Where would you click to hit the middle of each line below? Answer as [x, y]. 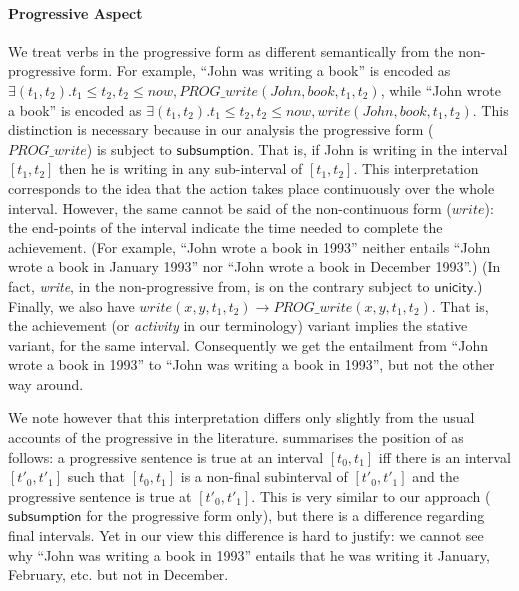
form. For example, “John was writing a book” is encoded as [265, 70]
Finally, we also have [71, 305]
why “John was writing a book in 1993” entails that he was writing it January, [249, 554]
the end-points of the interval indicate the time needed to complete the [225, 227]
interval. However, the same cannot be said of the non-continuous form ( [230, 207]
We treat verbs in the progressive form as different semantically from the [231, 50]
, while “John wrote [441, 89]
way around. [46, 383]
